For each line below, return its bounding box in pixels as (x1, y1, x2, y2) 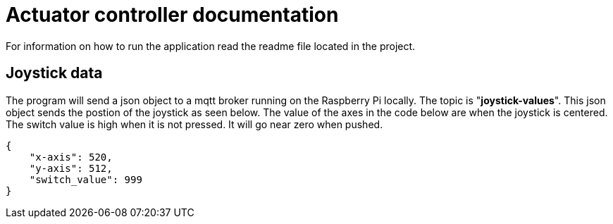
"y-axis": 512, (29, 162, 113, 174)
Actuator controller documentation (6, 3, 339, 27)
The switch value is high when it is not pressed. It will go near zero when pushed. (6, 118, 383, 130)
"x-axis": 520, (29, 151, 113, 163)
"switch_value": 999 (29, 173, 142, 185)
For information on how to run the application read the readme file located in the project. (6, 39, 416, 52)
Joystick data (6, 64, 103, 82)
